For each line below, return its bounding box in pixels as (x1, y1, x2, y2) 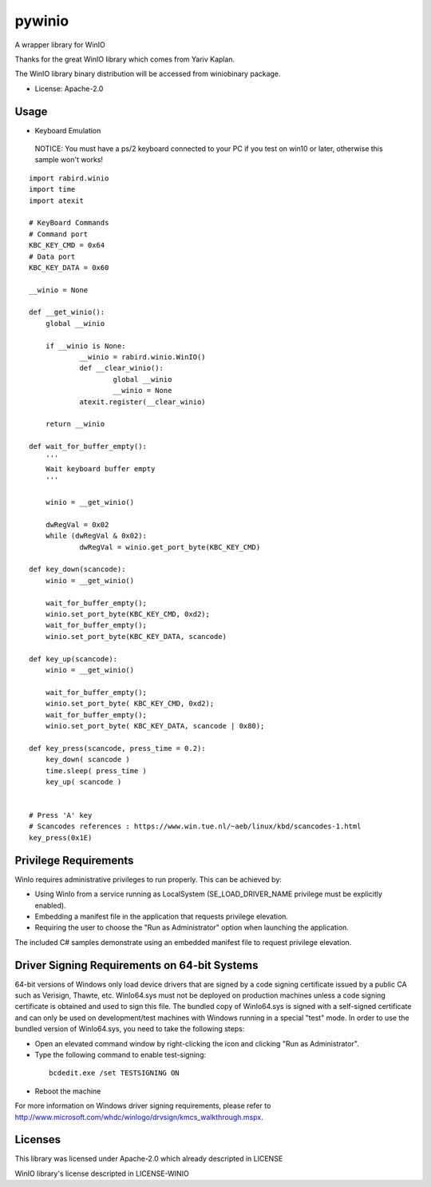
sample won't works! (34, 155, 104, 165)
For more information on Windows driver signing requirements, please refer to (14, 1101, 271, 1110)
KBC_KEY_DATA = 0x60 (29, 263, 109, 272)
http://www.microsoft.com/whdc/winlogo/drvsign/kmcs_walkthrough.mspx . (14, 1112, 263, 1121)
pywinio (14, 12, 69, 30)
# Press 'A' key (29, 811, 93, 820)
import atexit (29, 196, 84, 205)
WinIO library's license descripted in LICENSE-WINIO (14, 1169, 189, 1178)
